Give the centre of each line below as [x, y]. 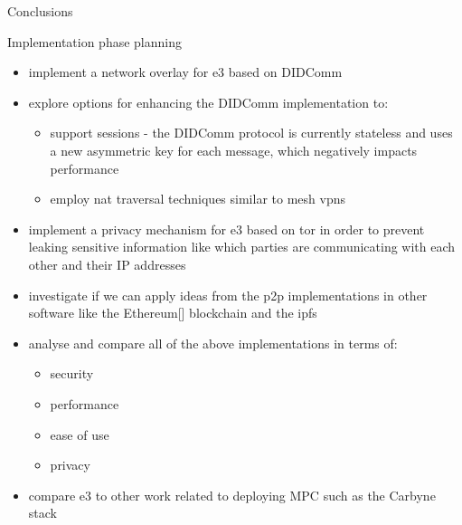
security [72, 373]
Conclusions [40, 11]
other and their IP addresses [107, 264]
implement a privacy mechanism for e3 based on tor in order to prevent [226, 229]
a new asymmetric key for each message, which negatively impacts [234, 150]
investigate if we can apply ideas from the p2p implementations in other [228, 295]
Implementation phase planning [94, 41]
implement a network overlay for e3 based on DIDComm [185, 72]
